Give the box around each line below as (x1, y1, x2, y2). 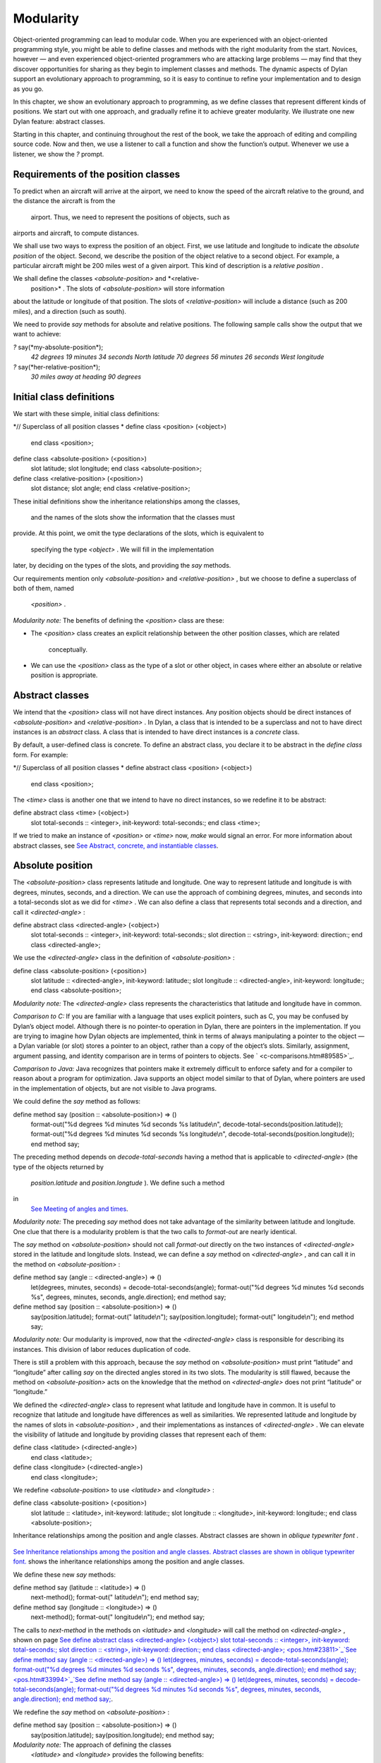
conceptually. (48, 645, 88, 654)
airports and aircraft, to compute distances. (13, 228, 139, 237)
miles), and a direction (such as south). (13, 307, 127, 315)
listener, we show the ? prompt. (13, 150, 104, 158)
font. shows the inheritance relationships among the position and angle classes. (13, 1557, 245, 1566)
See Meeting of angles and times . (30, 1204, 128, 1213)
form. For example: (13, 750, 68, 759)
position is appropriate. (30, 671, 98, 680)
